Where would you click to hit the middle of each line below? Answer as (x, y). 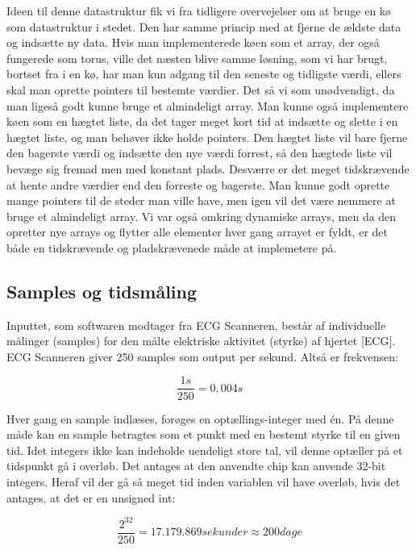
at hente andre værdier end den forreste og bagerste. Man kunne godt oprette (198, 184)
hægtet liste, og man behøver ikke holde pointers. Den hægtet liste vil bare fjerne (207, 137)
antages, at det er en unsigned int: (91, 497)
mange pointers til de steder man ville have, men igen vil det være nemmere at (201, 200)
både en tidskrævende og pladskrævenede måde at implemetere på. (172, 247)
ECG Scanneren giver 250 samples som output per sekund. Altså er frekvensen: (202, 356)
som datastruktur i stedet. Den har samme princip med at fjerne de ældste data (204, 26)
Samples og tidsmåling (102, 291)
